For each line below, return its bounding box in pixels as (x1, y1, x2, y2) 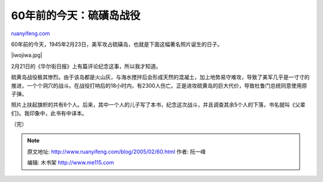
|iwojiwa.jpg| (11, 51, 42, 59)
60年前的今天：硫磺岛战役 (11, 9, 141, 22)
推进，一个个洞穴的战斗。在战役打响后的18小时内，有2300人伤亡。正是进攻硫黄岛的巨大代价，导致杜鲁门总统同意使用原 (11, 82, 307, 89)
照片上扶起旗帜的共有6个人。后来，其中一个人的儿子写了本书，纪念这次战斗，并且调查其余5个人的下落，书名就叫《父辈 (11, 101, 306, 109)
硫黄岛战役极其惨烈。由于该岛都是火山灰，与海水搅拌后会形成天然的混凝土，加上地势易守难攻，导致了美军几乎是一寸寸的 (11, 73, 310, 81)
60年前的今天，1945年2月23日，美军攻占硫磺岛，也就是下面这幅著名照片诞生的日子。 (11, 41, 223, 48)
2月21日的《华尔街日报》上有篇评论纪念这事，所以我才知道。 (11, 63, 161, 70)
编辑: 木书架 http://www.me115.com (27, 159, 114, 166)
